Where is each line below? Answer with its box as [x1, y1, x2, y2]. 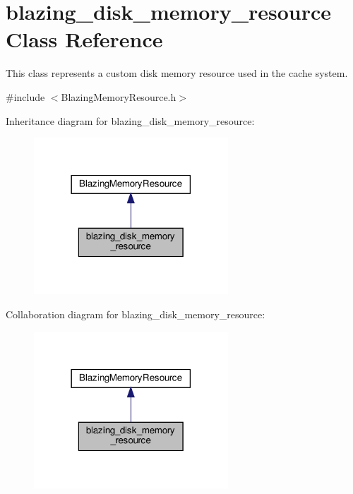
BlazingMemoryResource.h [61, 89, 176, 104]
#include [6, 89, 45, 104]
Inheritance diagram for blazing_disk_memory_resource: [6, 113, 255, 128]
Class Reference [6, 25, 163, 54]
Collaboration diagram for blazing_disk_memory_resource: [6, 306, 265, 321]
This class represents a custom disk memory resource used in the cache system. [6, 66, 348, 80]
